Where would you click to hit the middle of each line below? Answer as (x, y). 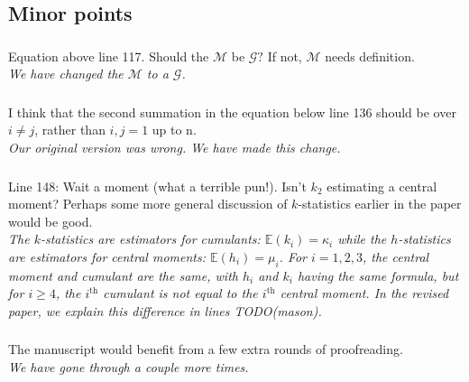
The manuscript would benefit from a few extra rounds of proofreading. (206, 349)
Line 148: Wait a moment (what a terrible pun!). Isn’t (157, 186)
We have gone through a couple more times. (129, 366)
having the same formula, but (378, 275)
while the (362, 239)
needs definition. (370, 56)
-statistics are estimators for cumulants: (150, 239)
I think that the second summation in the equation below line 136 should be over (232, 112)
